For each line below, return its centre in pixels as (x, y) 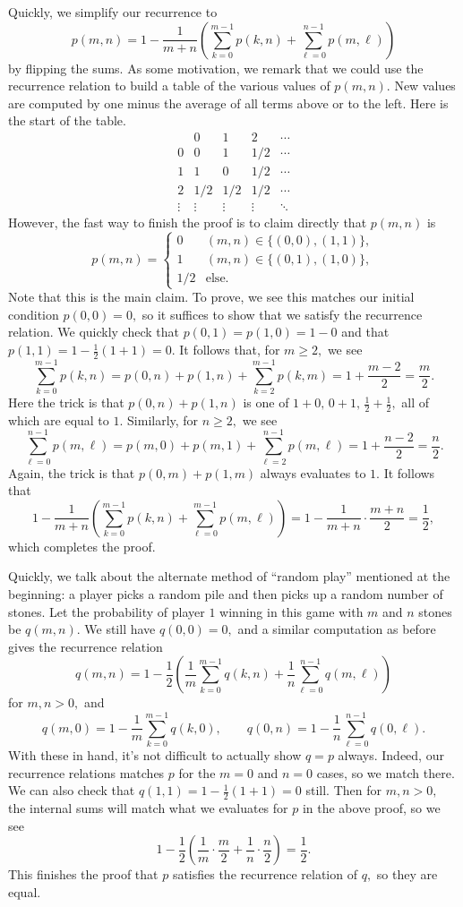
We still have (120, 629)
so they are (407, 874)
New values (425, 86)
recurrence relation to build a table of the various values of (169, 86)
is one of (266, 402)
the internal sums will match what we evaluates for (148, 808)
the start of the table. (67, 120)
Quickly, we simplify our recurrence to (113, 12)
